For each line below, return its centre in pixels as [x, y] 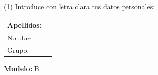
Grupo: [18, 49]
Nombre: [20, 37]
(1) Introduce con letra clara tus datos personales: [79, 6]
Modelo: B [22, 68]
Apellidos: [25, 25]
